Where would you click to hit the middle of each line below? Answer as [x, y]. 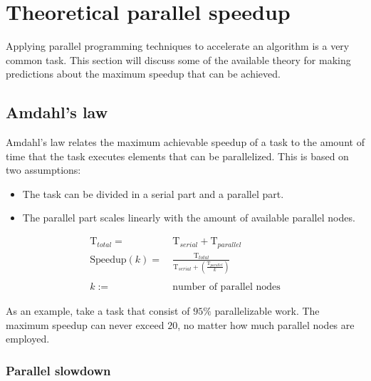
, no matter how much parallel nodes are [266, 324]
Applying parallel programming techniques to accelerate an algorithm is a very [178, 46]
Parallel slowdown [58, 370]
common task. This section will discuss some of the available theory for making [178, 59]
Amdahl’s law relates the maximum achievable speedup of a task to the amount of [185, 142]
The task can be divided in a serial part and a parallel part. [153, 193]
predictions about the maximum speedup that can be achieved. [143, 74]
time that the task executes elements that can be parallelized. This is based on [177, 156]
